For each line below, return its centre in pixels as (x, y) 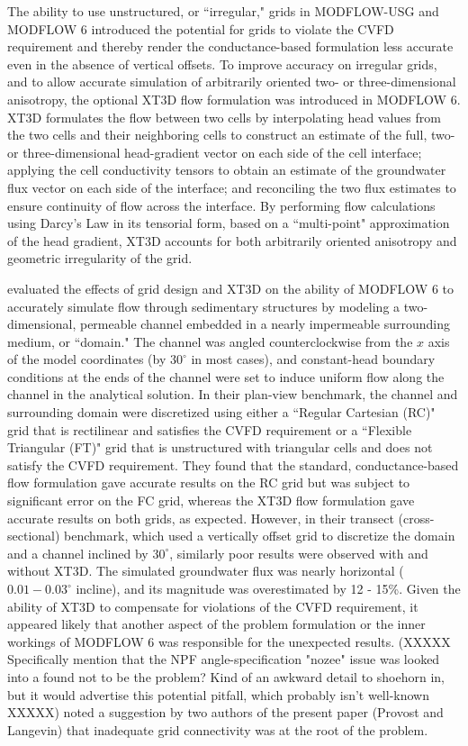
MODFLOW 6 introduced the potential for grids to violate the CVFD (201, 28)
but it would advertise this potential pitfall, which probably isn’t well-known (218, 694)
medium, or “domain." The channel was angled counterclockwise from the (210, 341)
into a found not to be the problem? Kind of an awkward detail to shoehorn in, (226, 676)
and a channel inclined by (78, 553)
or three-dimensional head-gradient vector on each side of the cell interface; (215, 152)
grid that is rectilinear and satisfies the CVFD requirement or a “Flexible (210, 429)
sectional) (34, 536)
